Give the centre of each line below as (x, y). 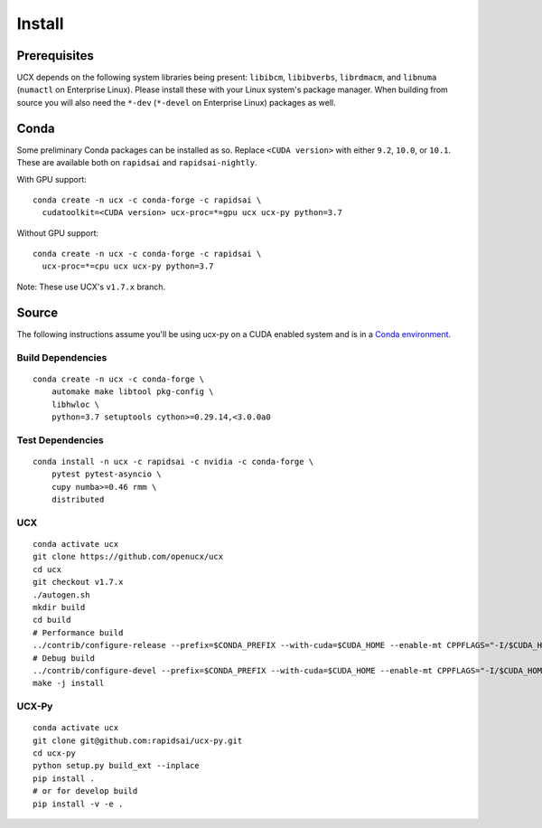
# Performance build (78, 632)
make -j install (69, 683)
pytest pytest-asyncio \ (106, 474)
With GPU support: (52, 179)
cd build (52, 620)
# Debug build (64, 658)
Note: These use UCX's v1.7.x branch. (91, 287)
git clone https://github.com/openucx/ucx (128, 557)
